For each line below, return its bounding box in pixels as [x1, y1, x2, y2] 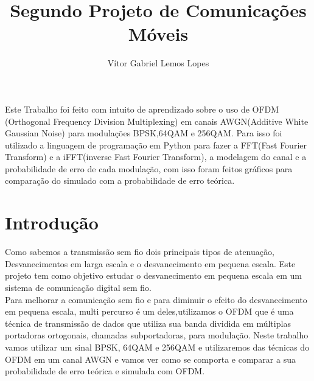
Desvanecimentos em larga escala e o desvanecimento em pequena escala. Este [5, 257, 296, 270]
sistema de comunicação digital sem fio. [5, 281, 152, 293]
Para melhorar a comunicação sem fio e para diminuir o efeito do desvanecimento [5, 293, 307, 306]
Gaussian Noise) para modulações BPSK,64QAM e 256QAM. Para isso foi [5, 127, 282, 139]
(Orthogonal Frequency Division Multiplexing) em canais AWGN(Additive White [5, 114, 309, 127]
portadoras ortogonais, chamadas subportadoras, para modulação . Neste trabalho [5, 329, 309, 341]
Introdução [5, 210, 99, 235]
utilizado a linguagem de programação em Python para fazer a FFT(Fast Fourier [5, 138, 307, 151]
